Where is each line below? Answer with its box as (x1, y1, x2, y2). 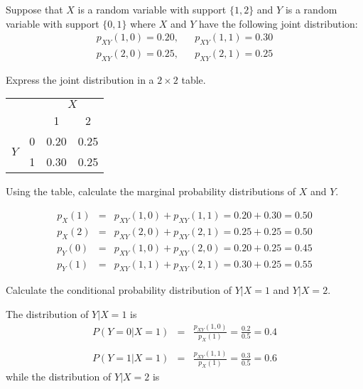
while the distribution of (6, 369, 112, 384)
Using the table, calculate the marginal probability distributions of (6, 184, 296, 199)
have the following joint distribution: (198, 16, 358, 31)
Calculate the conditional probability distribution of (6, 283, 232, 297)
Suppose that (6, 2, 63, 16)
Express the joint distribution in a (6, 72, 154, 87)
